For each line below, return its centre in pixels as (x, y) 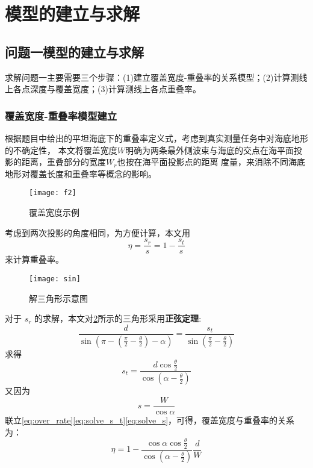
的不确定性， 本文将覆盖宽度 (61, 150)
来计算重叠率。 (34, 259)
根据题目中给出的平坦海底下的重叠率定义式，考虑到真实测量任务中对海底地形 (156, 138)
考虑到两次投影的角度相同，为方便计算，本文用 (98, 232)
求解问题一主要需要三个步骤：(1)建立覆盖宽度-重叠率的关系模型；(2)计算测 (152, 77)
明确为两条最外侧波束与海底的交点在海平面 (209, 150)
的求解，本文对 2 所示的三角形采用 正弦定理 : (118, 318)
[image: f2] (53, 193)
